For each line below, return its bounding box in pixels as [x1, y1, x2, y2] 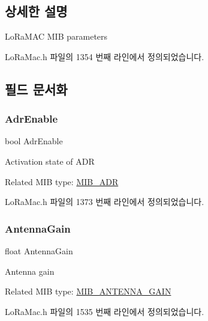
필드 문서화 [5, 79, 68, 98]
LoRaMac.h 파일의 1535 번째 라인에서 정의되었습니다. [5, 305, 204, 317]
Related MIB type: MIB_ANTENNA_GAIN [5, 285, 171, 298]
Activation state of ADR [5, 154, 95, 167]
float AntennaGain [5, 244, 73, 257]
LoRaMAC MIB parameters [5, 30, 108, 43]
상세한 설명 [5, 2, 68, 20]
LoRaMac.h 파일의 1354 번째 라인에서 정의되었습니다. [5, 50, 204, 63]
